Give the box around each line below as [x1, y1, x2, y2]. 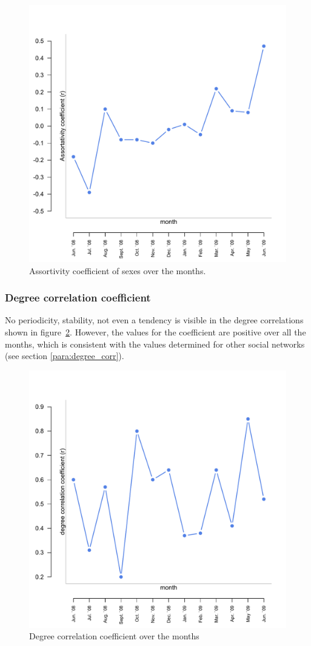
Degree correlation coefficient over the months [29, 630, 199, 642]
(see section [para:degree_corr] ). [5, 349, 124, 362]
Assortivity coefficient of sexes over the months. [29, 264, 206, 277]
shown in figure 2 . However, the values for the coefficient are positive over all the [5, 326, 306, 338]
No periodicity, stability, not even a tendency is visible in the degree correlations [5, 314, 304, 326]
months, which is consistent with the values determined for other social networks [5, 337, 305, 350]
